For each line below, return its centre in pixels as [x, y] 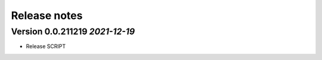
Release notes [47, 15]
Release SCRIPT [46, 46]
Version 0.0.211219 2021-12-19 [73, 31]
